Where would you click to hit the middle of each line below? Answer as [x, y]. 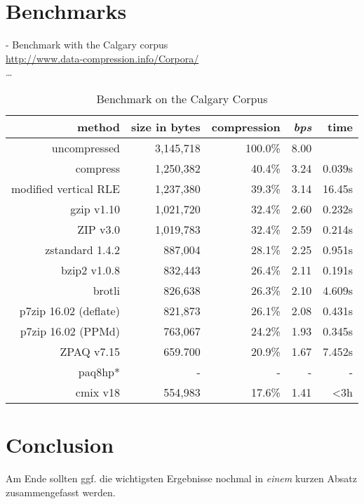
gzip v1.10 [95, 208]
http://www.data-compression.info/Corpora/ [102, 58]
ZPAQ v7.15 [90, 351]
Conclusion [60, 445]
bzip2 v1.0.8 [90, 270]
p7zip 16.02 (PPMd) [70, 331]
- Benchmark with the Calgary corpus [87, 45]
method [98, 126]
